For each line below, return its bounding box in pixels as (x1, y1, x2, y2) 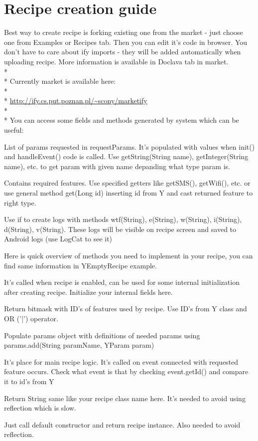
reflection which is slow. (4, 403, 76, 413)
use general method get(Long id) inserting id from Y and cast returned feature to (4, 188, 253, 198)
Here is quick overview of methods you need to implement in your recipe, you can (4, 250, 253, 260)
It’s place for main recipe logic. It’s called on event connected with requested (4, 356, 239, 367)
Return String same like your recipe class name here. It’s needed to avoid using (4, 393, 246, 403)
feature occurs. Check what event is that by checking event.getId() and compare (4, 366, 249, 377)
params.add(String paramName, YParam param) (4, 340, 154, 350)
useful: (4, 125, 24, 135)
